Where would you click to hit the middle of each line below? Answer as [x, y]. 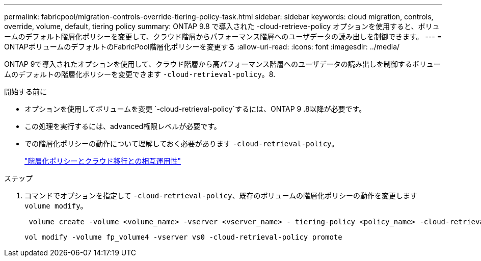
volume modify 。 [56, 206]
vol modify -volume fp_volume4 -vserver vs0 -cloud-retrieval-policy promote [183, 237]
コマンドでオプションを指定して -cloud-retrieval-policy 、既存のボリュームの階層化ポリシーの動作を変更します [221, 195]
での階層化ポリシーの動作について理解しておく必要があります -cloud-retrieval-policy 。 [182, 143]
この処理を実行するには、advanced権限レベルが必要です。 [123, 126]
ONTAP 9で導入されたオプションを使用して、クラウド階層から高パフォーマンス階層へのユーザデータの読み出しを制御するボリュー [222, 64]
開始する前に [25, 92]
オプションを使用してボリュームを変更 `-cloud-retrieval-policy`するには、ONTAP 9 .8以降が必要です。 [195, 109]
